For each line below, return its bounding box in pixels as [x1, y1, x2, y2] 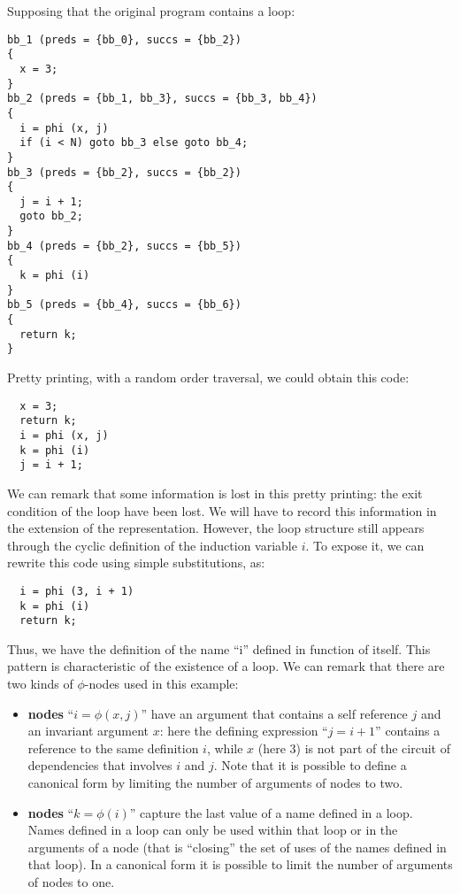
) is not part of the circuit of [295, 738, 450, 757]
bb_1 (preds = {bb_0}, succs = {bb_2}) [7, 33, 241, 46]
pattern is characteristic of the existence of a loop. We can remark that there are [7, 657, 445, 675]
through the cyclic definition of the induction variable [7, 536, 297, 554]
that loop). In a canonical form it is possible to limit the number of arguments [27, 855, 453, 874]
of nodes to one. [27, 872, 115, 890]
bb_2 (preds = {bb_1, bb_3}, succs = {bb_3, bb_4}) [7, 92, 318, 105]
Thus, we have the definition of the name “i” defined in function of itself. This [7, 639, 431, 658]
